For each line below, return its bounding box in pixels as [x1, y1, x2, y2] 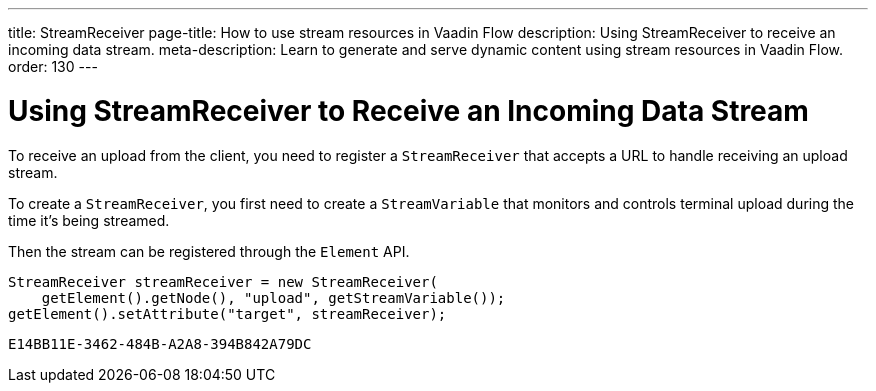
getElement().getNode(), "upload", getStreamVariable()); [41, 289, 506, 306]
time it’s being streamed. [8, 211, 170, 229]
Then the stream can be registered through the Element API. [8, 242, 410, 260]
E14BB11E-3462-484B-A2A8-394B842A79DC [8, 335, 312, 352]
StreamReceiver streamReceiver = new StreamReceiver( [8, 273, 438, 290]
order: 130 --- [8, 58, 98, 75]
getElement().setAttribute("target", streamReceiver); [8, 305, 447, 322]
